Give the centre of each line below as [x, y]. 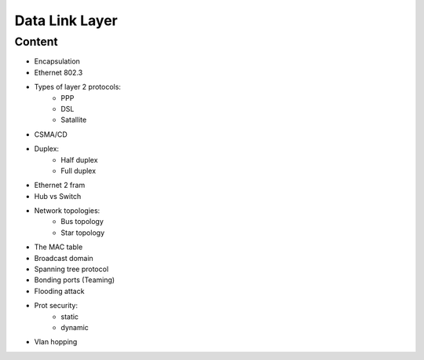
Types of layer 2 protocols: [78, 87]
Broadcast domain [64, 258]
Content [36, 42]
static [69, 316]
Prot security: [56, 306]
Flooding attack [59, 291]
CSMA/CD [51, 134]
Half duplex [79, 160]
